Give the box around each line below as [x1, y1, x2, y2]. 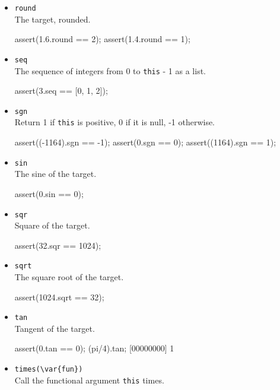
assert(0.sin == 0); [14, 187, 84, 199]
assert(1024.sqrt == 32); [14, 290, 104, 303]
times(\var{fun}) [14, 365, 83, 374]
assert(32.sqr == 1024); [14, 239, 101, 251]
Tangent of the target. [14, 322, 95, 334]
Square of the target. [14, 219, 90, 232]
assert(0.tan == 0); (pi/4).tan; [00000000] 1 [14, 342, 174, 354]
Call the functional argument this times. [14, 373, 164, 386]
